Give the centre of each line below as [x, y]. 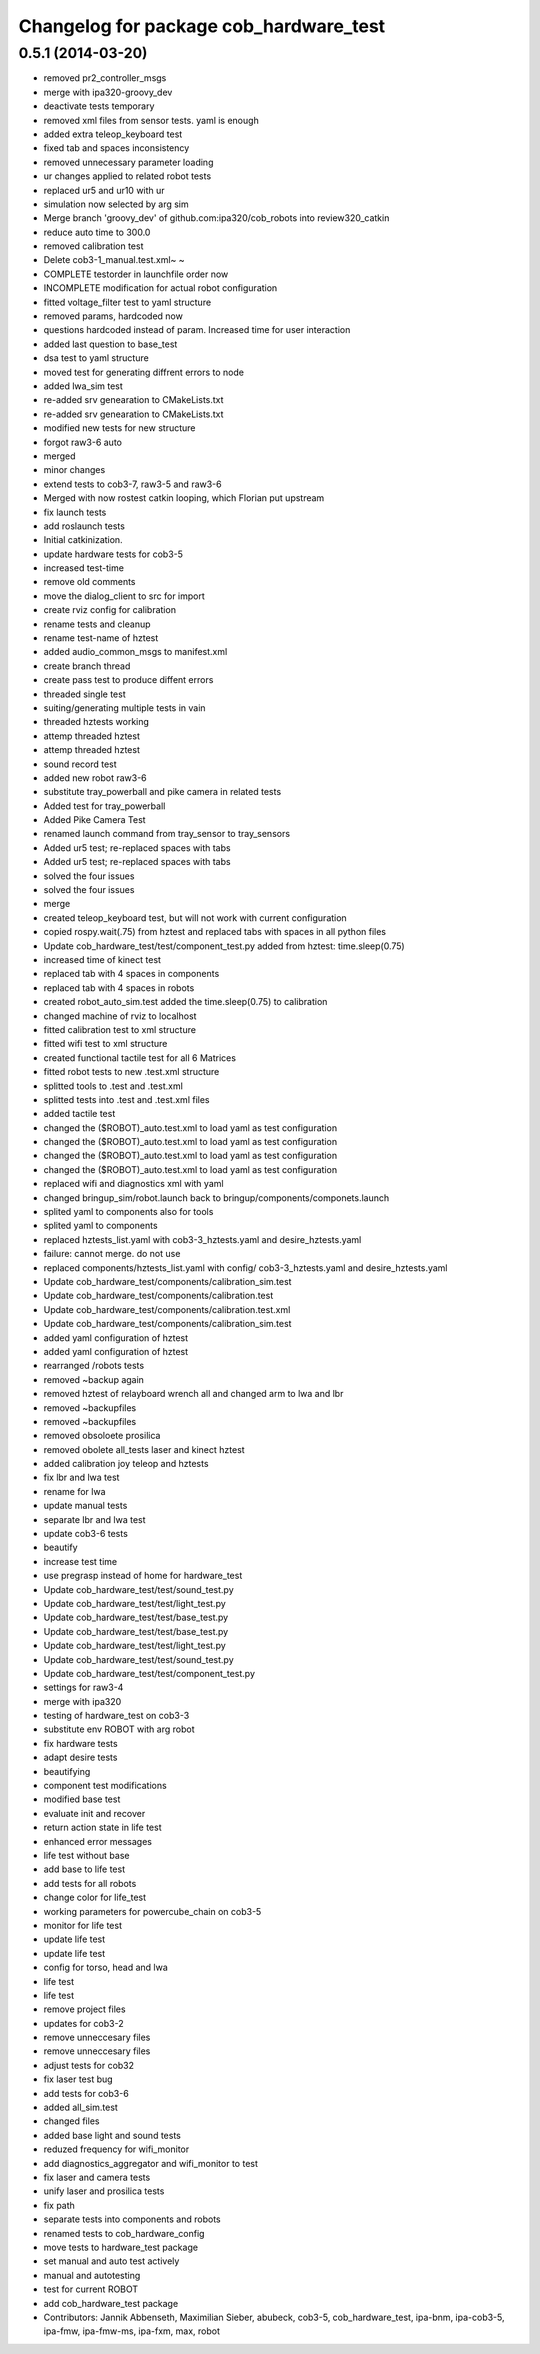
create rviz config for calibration [110, 610]
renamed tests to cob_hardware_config [124, 2233]
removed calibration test [93, 246]
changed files [71, 2121]
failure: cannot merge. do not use [112, 1254]
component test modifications [105, 1786]
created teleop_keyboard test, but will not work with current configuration [195, 917]
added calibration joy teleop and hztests [126, 1464]
